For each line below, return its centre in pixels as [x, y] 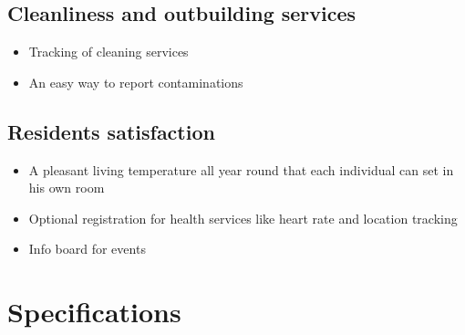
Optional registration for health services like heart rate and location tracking [243, 218]
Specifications [94, 312]
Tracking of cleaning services [108, 52]
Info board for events [87, 249]
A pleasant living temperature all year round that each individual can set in [241, 169]
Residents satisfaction [111, 131]
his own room [67, 188]
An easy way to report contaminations [136, 82]
